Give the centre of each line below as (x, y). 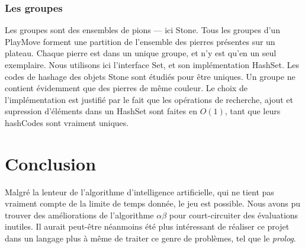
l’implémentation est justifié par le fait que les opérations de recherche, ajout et (149, 99)
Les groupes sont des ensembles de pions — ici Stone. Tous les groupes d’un (142, 30)
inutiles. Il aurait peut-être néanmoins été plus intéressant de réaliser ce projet (147, 226)
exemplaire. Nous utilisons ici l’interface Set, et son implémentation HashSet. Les (152, 65)
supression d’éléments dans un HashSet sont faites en (101, 111)
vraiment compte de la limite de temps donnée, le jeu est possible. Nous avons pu (152, 203)
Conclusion (51, 163)
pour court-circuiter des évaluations (234, 215)
